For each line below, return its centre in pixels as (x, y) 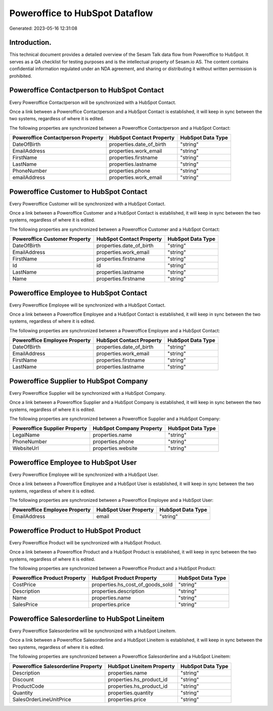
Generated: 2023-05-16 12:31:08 (43, 28)
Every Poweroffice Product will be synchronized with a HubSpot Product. (85, 542)
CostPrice (24, 585)
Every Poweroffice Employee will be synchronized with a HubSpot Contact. (87, 305)
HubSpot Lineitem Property (142, 666)
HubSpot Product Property (124, 578)
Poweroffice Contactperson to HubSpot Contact (87, 90)
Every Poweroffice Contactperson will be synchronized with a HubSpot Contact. (93, 102)
